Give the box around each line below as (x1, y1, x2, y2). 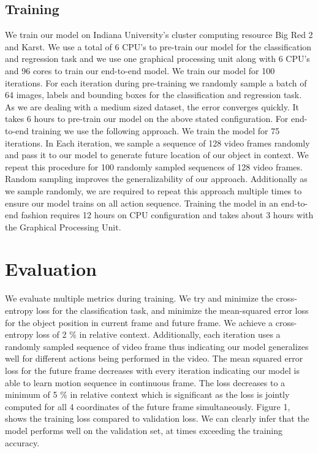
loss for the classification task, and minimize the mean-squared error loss (36, 304, 309, 317)
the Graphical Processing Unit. (5, 220, 121, 233)
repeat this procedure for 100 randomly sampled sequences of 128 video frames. (5, 160, 303, 173)
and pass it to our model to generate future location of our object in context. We (5, 148, 309, 161)
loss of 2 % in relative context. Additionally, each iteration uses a (36, 328, 281, 341)
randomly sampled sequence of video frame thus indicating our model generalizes (5, 340, 309, 352)
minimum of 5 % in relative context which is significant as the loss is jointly (5, 388, 290, 401)
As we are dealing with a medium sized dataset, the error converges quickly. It (5, 100, 299, 113)
